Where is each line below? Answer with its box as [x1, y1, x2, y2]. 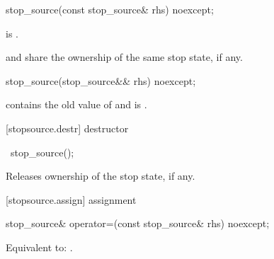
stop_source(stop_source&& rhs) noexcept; [6, 73, 196, 88]
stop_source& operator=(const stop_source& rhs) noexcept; [6, 216, 270, 231]
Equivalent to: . [6, 239, 73, 254]
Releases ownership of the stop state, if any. [6, 168, 195, 183]
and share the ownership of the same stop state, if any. [6, 50, 243, 64]
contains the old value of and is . [6, 97, 147, 112]
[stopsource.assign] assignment [6, 192, 137, 207]
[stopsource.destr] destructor [6, 120, 129, 135]
